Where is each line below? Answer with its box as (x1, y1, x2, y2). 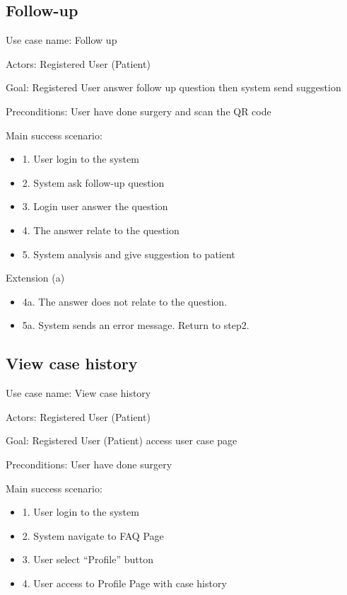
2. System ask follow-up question (22, 175, 165, 190)
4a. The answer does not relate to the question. (22, 294, 228, 308)
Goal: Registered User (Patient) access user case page (6, 433, 237, 448)
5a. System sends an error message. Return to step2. (22, 318, 249, 333)
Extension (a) (6, 270, 65, 285)
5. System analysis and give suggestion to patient (22, 246, 235, 261)
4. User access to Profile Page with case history (22, 575, 227, 590)
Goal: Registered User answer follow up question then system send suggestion (6, 80, 341, 95)
